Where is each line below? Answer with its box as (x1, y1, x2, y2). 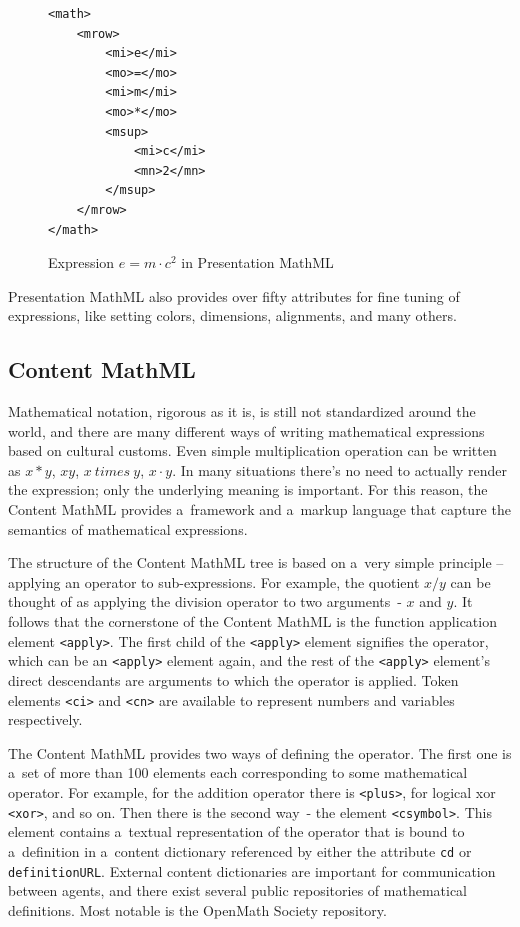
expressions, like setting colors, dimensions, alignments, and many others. (8, 305, 457, 326)
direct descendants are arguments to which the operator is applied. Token (8, 669, 459, 690)
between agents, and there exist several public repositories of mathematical (8, 880, 468, 901)
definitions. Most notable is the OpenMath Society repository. (8, 899, 387, 920)
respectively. (8, 709, 83, 730)
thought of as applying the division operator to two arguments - (8, 591, 402, 612)
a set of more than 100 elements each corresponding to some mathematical (8, 762, 468, 783)
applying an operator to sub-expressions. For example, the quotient (8, 571, 420, 592)
